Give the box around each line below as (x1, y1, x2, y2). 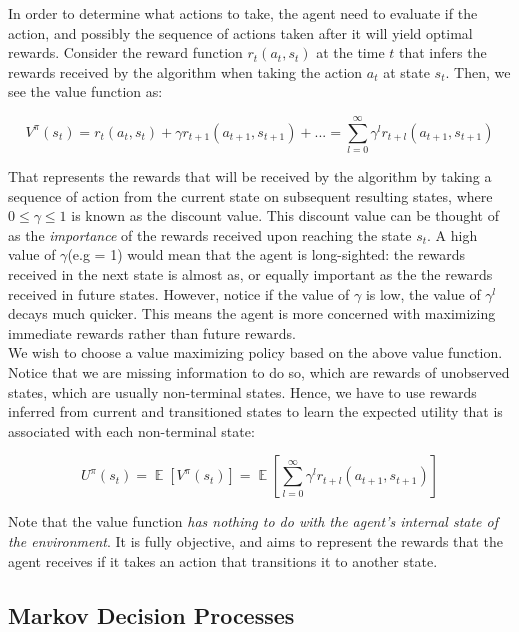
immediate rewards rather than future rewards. (8, 322, 296, 343)
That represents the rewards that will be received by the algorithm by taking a (8, 166, 492, 187)
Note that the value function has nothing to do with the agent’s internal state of (8, 511, 499, 532)
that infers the (399, 42, 487, 63)
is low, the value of (365, 283, 481, 304)
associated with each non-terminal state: (8, 420, 255, 441)
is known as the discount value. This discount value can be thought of (71, 205, 500, 226)
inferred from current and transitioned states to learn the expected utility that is (8, 401, 503, 422)
